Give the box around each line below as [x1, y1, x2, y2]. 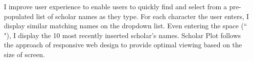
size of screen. [4, 49, 45, 59]
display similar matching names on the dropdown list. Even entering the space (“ [4, 20, 247, 31]
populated [4, 11, 34, 21]
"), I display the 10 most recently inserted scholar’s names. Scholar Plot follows [4, 30, 241, 40]
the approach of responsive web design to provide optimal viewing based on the [4, 40, 242, 50]
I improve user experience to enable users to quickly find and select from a [4, 1, 227, 11]
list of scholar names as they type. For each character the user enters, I [36, 11, 249, 21]
